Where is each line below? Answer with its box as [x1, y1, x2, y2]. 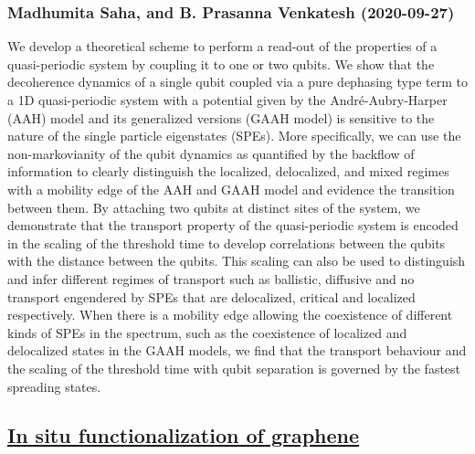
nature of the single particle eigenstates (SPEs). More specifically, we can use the [7, 126, 461, 145]
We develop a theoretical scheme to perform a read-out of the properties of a [7, 37, 438, 56]
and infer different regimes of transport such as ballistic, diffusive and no [7, 269, 415, 288]
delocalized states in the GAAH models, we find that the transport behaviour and [7, 341, 467, 360]
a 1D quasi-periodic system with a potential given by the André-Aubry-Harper [7, 90, 448, 109]
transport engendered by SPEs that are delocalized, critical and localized [7, 287, 416, 306]
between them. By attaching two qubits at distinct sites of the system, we [7, 197, 420, 216]
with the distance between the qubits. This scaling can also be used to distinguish [7, 251, 466, 270]
